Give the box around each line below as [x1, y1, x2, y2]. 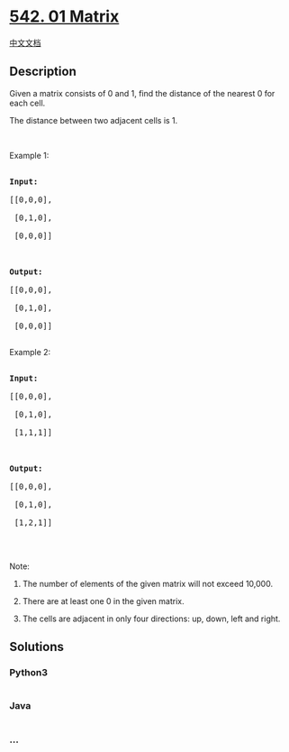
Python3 [9, 666, 48, 679]
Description [9, 64, 77, 79]
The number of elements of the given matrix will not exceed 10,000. [22, 578, 273, 589]
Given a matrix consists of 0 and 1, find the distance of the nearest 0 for [9, 87, 275, 98]
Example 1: [9, 150, 50, 160]
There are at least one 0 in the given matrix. [22, 595, 185, 606]
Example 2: [9, 346, 51, 357]
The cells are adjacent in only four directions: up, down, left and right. [22, 613, 281, 624]
